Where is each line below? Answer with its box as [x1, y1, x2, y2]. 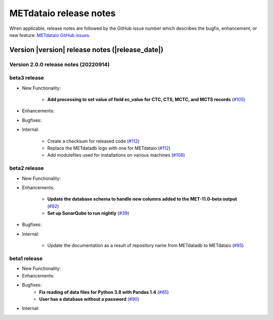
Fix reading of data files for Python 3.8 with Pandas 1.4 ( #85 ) [39, 289, 169, 295]
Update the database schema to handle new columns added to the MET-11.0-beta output [47, 196, 237, 202]
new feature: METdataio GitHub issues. [9, 32, 90, 38]
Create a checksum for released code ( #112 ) [47, 138, 140, 144]
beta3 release [9, 74, 44, 81]
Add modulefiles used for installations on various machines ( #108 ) [47, 152, 186, 158]
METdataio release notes [9, 8, 116, 19]
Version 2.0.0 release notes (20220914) [9, 61, 110, 68]
